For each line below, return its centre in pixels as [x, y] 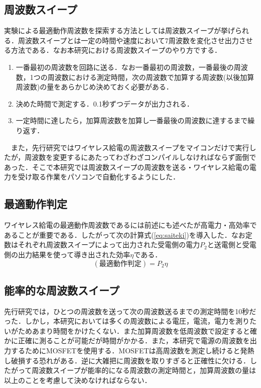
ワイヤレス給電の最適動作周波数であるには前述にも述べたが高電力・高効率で [130, 225]
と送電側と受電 [232, 245]
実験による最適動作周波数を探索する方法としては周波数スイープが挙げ [120, 30]
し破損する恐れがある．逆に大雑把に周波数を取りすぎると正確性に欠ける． [127, 360]
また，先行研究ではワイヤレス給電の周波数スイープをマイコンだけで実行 [130, 147]
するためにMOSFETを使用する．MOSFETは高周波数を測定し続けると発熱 [133, 351]
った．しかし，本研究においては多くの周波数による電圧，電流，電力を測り [127, 321]
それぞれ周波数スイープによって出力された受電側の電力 [109, 245]
